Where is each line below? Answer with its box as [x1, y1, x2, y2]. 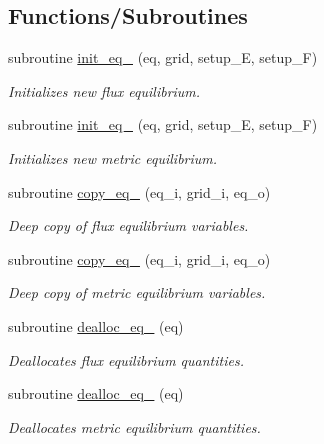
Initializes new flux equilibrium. [8, 80, 201, 101]
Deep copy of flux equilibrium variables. [8, 215, 249, 236]
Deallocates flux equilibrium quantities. [8, 349, 244, 370]
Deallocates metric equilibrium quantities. [8, 416, 261, 437]
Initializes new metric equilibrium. [8, 147, 218, 168]
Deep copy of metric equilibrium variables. [8, 282, 266, 303]
